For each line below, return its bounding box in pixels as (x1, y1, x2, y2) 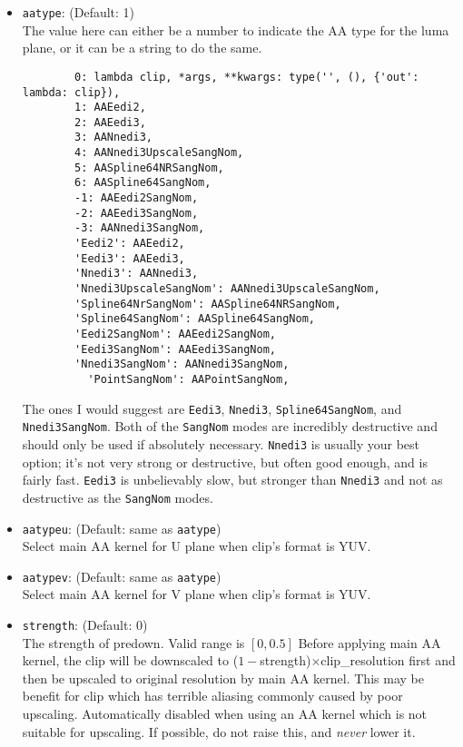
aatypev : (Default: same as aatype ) (22, 566, 222, 585)
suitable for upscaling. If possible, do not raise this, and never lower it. (22, 722, 416, 741)
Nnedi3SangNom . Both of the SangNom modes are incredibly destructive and (22, 417, 438, 436)
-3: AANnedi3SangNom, (74, 221, 205, 235)
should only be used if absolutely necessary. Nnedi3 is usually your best (22, 434, 420, 453)
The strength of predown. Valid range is (22, 633, 245, 652)
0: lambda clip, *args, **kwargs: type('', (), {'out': (74, 70, 419, 84)
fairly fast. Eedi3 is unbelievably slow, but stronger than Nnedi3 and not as (22, 470, 443, 489)
